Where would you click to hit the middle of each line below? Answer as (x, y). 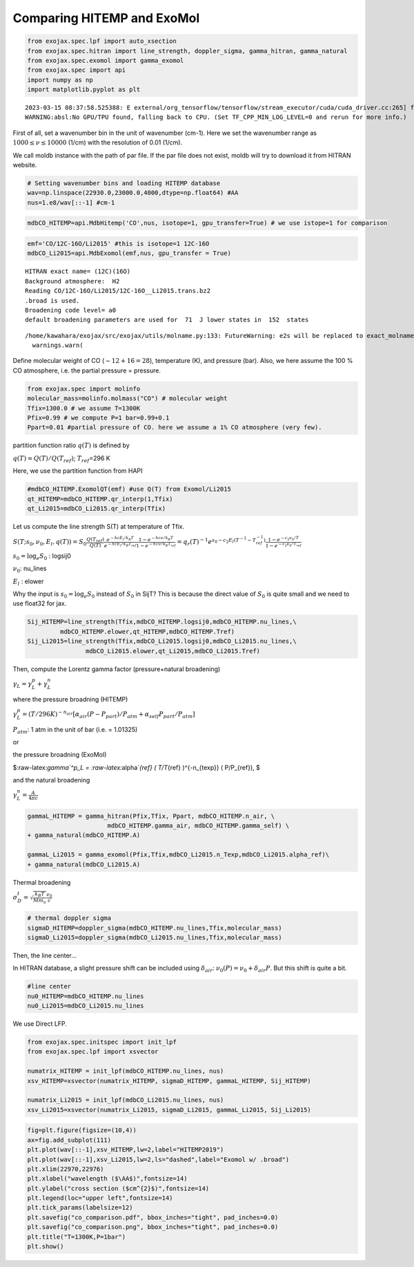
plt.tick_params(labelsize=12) (80, 1208)
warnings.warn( (58, 345)
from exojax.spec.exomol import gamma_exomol (106, 60)
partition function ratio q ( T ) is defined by (71, 445)
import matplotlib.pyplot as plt (84, 90)
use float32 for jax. (40, 603)
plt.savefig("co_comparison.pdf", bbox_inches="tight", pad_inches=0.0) (153, 1217)
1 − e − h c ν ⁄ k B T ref (156, 545)
